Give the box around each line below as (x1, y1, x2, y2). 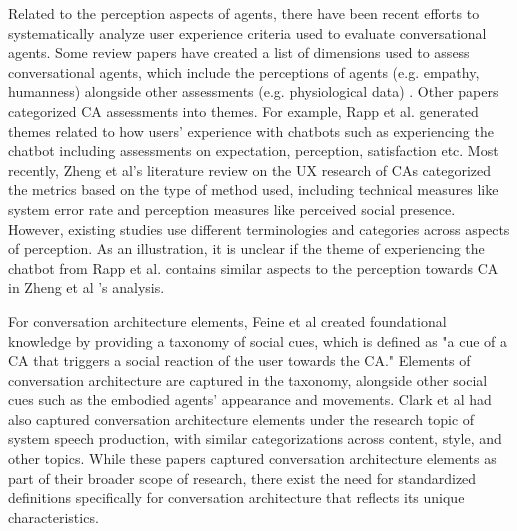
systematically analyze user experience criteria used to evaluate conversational (8, 22, 487, 43)
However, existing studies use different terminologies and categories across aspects (8, 218, 510, 239)
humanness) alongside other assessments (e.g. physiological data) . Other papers (8, 81, 499, 102)
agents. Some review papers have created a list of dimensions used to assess (8, 42, 470, 63)
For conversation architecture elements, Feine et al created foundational (8, 310, 447, 331)
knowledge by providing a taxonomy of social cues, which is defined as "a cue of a (8, 330, 508, 351)
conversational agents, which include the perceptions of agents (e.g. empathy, (8, 61, 480, 82)
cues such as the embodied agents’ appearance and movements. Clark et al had (8, 389, 492, 410)
